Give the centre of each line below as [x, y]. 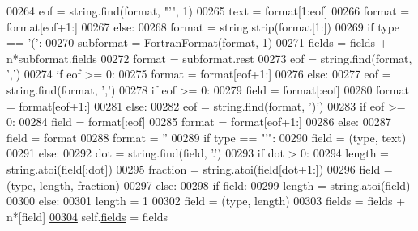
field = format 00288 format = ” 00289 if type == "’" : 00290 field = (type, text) [207, 137]
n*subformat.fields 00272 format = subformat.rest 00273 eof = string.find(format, [209, 58]
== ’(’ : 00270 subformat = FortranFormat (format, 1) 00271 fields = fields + [197, 42]
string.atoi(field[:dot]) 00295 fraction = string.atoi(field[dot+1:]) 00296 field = [200, 168]
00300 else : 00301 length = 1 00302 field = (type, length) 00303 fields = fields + [206, 201]
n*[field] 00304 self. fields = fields [87, 216]
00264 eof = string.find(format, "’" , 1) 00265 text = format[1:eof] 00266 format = [208, 10]
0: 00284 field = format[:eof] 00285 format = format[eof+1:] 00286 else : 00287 [199, 122]
